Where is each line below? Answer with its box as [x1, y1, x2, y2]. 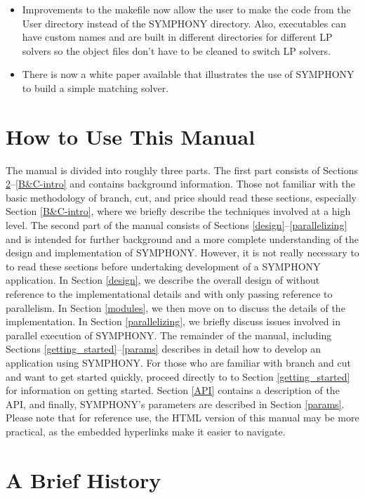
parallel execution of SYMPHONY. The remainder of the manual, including [6, 327, 332, 342]
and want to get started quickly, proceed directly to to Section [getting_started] [6, 369, 350, 384]
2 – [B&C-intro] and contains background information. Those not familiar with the [6, 176, 355, 191]
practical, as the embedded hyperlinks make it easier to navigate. [6, 424, 286, 438]
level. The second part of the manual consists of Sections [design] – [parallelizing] [6, 218, 347, 232]
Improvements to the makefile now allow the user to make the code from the [22, 2, 351, 16]
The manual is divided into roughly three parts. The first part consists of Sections [6, 162, 359, 177]
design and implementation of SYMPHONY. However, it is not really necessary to [6, 245, 359, 260]
